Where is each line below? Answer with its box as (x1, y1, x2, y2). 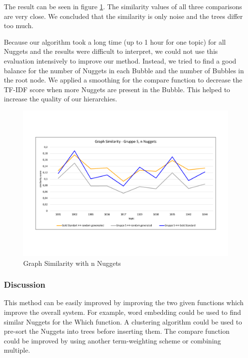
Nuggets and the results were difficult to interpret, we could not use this (4, 46, 218, 56)
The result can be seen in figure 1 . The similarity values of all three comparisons (4, 1, 242, 11)
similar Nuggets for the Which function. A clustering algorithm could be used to (4, 316, 242, 326)
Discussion (4, 278, 45, 291)
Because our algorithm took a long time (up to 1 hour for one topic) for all (4, 36, 226, 47)
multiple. (4, 345, 30, 355)
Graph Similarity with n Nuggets (23, 258, 121, 268)
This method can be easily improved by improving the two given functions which (4, 297, 244, 308)
